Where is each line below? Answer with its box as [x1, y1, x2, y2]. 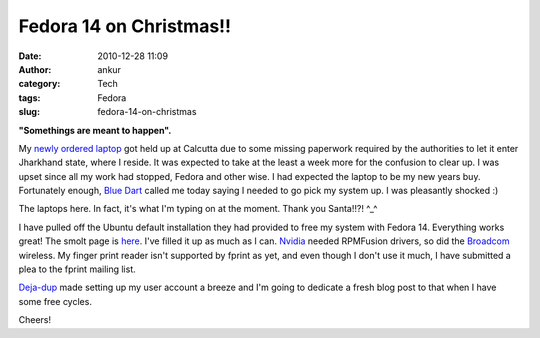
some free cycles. [18, 295, 92, 307]
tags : [18, 91, 41, 104]
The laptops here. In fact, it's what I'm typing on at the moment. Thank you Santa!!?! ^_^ [18, 203, 378, 215]
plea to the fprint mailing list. [18, 263, 137, 275]
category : [18, 78, 61, 90]
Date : [18, 50, 42, 62]
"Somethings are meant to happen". [18, 124, 172, 136]
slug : [18, 106, 40, 118]
